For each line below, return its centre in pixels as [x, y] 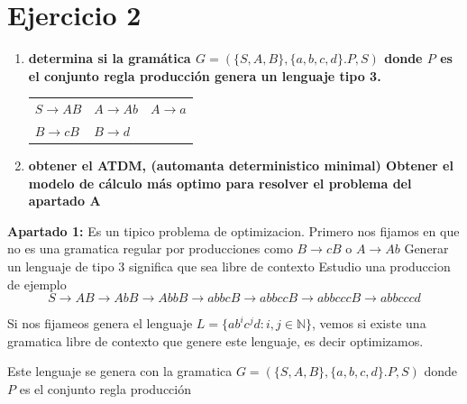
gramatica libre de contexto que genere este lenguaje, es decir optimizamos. [215, 340]
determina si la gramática [110, 58]
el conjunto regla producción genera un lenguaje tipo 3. [205, 75]
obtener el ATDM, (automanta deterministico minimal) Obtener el [241, 165]
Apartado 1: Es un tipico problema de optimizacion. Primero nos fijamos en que [233, 230]
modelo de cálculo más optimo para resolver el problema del [220, 183]
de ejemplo [37, 284]
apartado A [64, 201]
